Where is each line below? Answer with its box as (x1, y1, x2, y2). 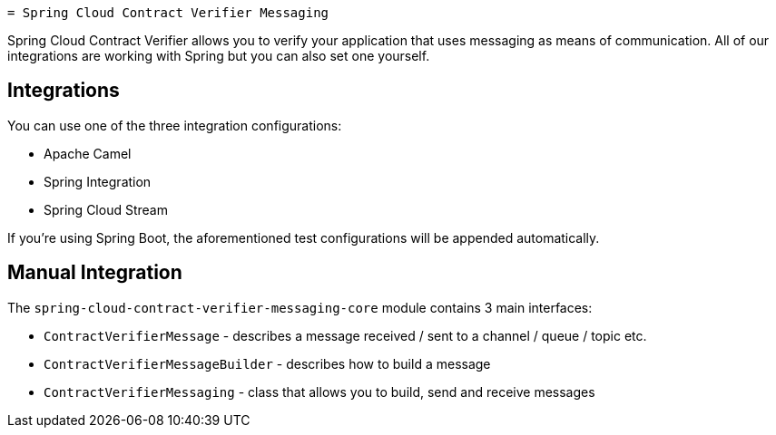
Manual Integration (7, 261, 182, 285)
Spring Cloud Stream (44, 201, 168, 217)
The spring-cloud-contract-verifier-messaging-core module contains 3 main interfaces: (7, 299, 593, 315)
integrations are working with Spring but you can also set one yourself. (7, 48, 430, 63)
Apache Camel (44, 145, 132, 161)
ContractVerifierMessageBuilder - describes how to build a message (44, 355, 491, 372)
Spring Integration (44, 173, 152, 189)
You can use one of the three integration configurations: (7, 117, 342, 133)
